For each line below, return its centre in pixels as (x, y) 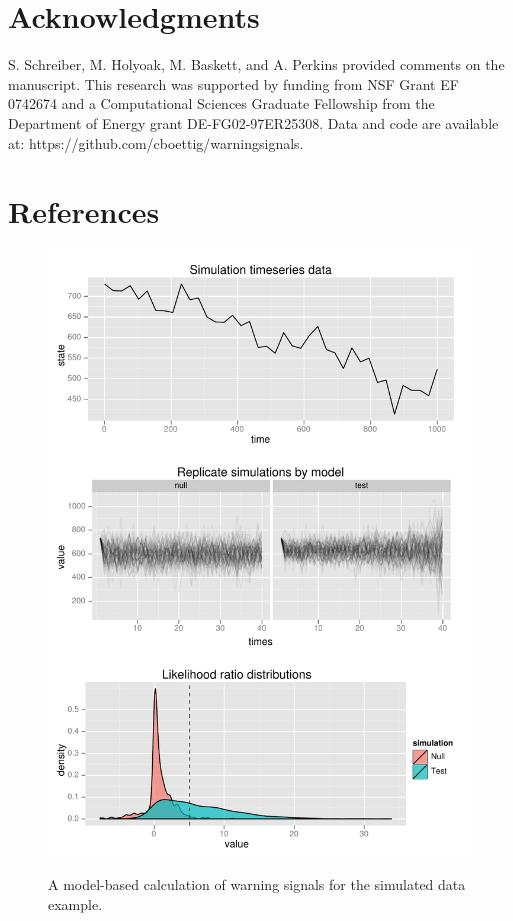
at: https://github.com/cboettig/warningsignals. (156, 142)
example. (75, 903)
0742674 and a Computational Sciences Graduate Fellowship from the (221, 103)
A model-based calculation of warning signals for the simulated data (257, 884)
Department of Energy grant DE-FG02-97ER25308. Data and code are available (253, 122)
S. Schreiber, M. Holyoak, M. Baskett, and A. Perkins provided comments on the (256, 64)
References (84, 211)
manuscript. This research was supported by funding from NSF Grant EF (233, 83)
